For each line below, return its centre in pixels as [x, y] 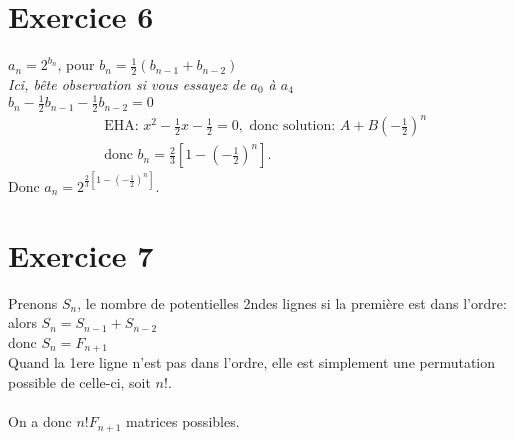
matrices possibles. [183, 421]
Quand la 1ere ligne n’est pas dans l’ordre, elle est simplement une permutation [252, 362]
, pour [76, 64]
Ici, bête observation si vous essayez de [127, 83]
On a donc [40, 421]
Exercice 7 [81, 254]
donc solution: [292, 126]
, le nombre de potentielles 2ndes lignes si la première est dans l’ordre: [292, 302]
